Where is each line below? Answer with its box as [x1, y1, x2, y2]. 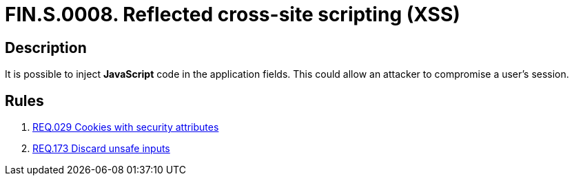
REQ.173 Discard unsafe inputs [32, 142, 170, 155]
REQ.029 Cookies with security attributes [32, 121, 219, 134]
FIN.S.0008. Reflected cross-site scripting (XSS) [5, 3, 460, 26]
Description [5, 39, 87, 56]
